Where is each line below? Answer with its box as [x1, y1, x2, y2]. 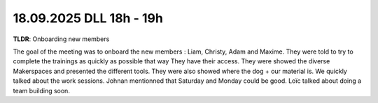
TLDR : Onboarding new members [13, 35, 110, 43]
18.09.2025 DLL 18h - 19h [13, 10, 164, 26]
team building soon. [13, 86, 70, 95]
